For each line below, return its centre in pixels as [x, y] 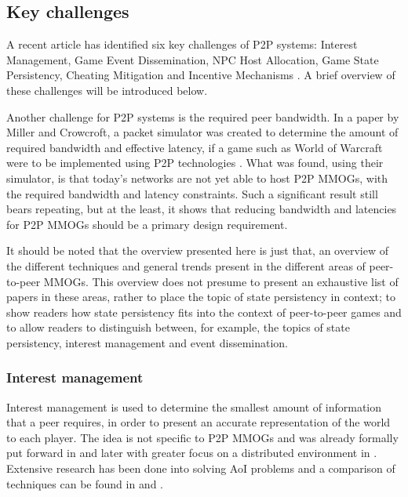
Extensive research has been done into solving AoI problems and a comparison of [201, 468]
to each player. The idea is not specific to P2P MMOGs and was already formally [202, 437]
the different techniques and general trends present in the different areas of [186, 265]
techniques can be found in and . [85, 483]
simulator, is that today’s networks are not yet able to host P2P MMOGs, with [197, 178]
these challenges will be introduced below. [107, 90]
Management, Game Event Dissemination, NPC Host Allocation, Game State [193, 59]
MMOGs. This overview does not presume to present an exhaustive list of [221, 281]
